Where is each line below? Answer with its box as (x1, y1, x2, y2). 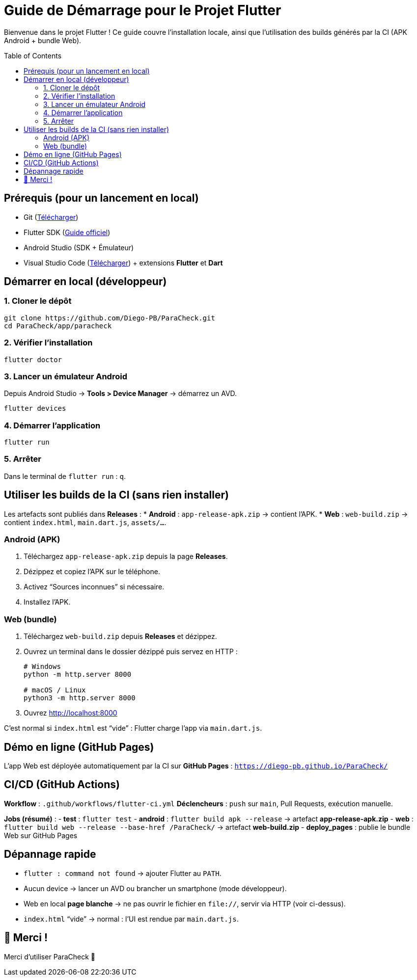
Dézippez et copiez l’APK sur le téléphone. (24, 567, 160, 576)
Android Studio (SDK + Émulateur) (24, 243, 134, 252)
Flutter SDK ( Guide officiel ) (24, 228, 111, 237)
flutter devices (4, 404, 66, 413)
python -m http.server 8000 (24, 670, 132, 679)
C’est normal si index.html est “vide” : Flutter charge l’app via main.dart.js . (4, 724, 262, 733)
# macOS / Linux (24, 686, 86, 694)
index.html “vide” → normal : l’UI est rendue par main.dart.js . (24, 914, 239, 923)
